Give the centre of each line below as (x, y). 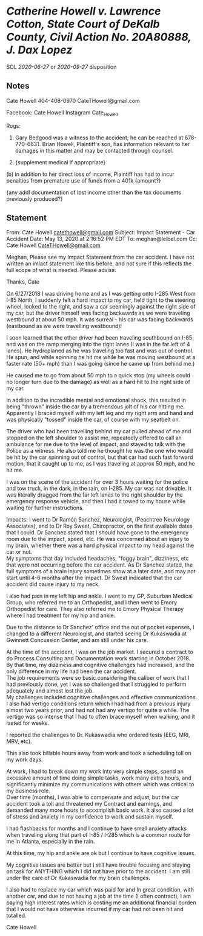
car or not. (19, 552)
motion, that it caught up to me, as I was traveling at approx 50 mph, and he (101, 464)
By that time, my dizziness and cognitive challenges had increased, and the (101, 665)
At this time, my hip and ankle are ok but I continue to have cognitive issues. (101, 853)
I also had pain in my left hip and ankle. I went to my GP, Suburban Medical (99, 596)
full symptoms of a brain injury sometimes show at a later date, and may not (101, 571)
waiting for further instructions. (45, 508)
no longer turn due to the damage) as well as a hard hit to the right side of (98, 382)
